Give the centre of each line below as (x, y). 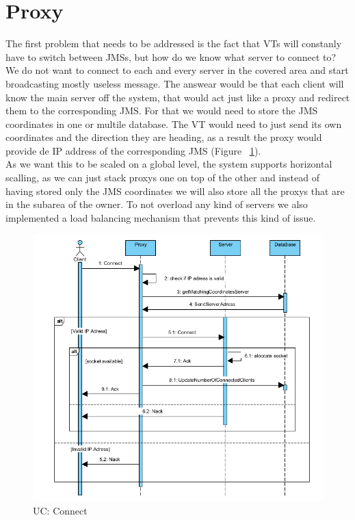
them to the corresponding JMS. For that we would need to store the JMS (162, 110)
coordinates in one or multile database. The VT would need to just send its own (174, 123)
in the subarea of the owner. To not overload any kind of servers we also (157, 204)
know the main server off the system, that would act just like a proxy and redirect (178, 97)
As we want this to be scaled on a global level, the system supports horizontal (169, 164)
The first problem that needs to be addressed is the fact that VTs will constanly (174, 43)
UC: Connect (60, 510)
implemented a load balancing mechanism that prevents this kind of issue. (161, 217)
